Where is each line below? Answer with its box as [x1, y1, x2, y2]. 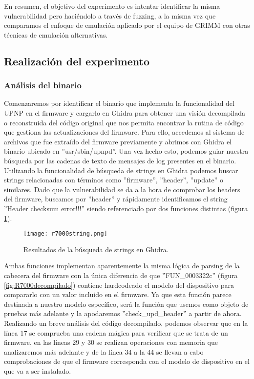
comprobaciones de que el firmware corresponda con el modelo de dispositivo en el [4, 356, 250, 366]
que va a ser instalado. [4, 365, 71, 376]
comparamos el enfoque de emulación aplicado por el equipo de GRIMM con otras [4, 20, 250, 30]
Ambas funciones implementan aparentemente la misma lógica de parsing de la [4, 260, 240, 271]
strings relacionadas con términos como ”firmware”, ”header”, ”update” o [4, 175, 223, 185]
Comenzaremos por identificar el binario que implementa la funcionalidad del [4, 98, 234, 108]
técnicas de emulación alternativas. [4, 29, 108, 40]
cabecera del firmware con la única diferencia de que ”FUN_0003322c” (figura [4, 270, 238, 280]
